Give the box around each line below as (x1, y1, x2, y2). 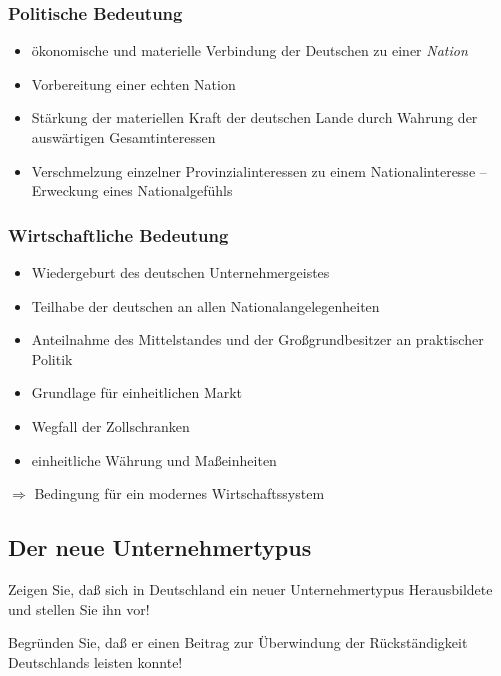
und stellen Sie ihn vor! (8, 598, 150, 619)
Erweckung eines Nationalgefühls (31, 180, 233, 201)
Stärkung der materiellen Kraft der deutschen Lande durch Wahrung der (31, 107, 478, 128)
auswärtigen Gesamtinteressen (31, 127, 216, 147)
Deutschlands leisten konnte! (8, 651, 183, 672)
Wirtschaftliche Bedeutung (8, 222, 229, 247)
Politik (31, 348, 73, 369)
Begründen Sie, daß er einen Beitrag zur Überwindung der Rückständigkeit (8, 632, 468, 653)
